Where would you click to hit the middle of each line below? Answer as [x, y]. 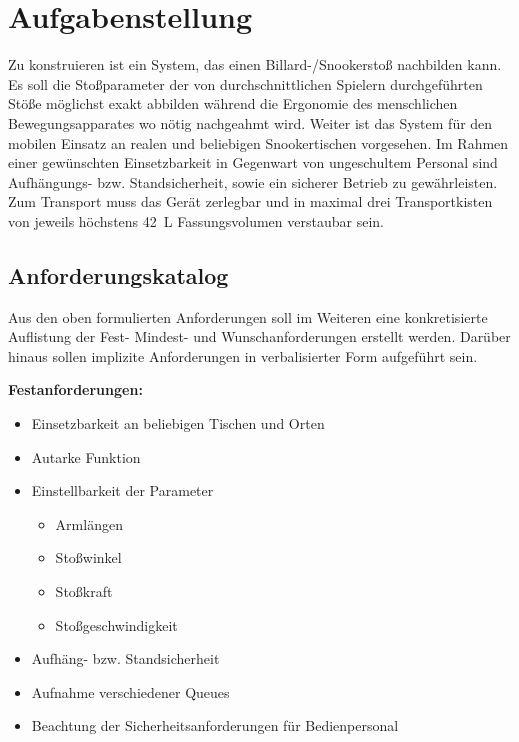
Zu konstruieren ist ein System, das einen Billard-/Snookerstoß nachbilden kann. [255, 64]
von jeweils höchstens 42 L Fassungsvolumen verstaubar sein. [196, 220]
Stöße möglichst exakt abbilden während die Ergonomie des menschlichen [233, 103]
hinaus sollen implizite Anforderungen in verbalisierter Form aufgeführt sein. [243, 355]
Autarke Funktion [86, 456]
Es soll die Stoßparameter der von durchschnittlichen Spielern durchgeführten [245, 83]
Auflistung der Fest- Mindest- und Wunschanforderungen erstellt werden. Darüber [259, 336]
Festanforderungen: [75, 389]
